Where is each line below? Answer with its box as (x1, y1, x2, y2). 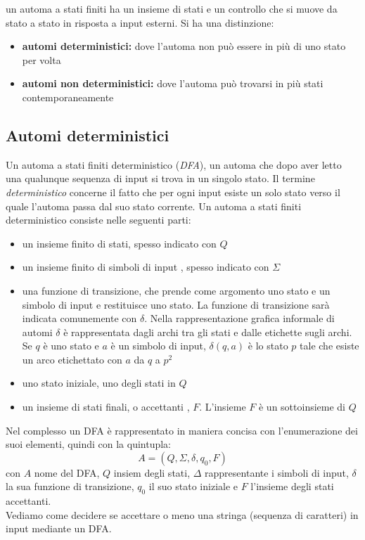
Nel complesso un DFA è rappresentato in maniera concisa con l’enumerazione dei (6, 423, 358, 437)
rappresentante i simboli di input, (205, 465, 349, 480)
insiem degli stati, (113, 465, 191, 480)
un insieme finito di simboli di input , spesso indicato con (22, 259, 269, 274)
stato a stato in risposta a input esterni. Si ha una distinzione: (6, 15, 274, 30)
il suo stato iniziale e (148, 479, 238, 494)
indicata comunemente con (22, 311, 137, 326)
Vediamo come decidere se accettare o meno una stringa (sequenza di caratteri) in (6, 507, 359, 522)
